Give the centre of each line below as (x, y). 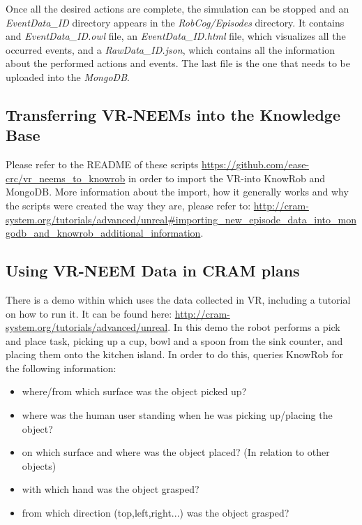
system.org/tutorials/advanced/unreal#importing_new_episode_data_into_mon (181, 219)
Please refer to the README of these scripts (102, 164)
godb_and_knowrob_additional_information (103, 233)
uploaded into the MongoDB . (68, 76)
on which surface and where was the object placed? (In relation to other (176, 452)
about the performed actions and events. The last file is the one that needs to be (178, 63)
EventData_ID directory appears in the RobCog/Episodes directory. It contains (175, 22)
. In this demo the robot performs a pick (254, 327)
